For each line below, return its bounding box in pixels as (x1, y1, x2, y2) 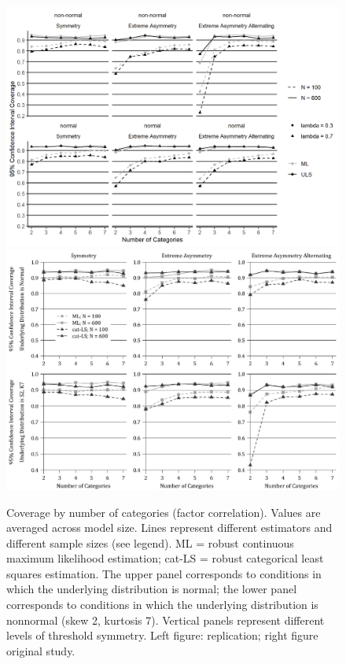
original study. (6, 642, 75, 658)
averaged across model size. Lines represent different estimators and (6, 519, 333, 536)
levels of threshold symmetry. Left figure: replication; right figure (6, 627, 318, 644)
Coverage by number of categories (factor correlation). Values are (6, 504, 321, 520)
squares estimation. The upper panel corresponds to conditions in (6, 565, 322, 581)
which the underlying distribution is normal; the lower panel (6, 581, 297, 597)
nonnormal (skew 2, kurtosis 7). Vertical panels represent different (6, 611, 325, 628)
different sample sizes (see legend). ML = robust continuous (6, 534, 294, 551)
